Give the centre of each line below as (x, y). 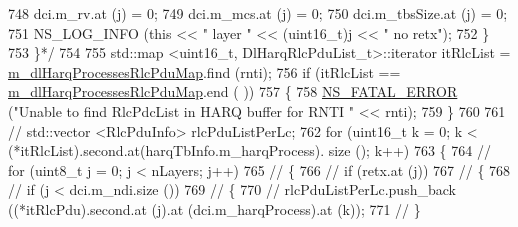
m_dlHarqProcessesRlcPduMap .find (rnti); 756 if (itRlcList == (204, 71)
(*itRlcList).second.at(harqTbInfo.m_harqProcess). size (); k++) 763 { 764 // (249, 150)
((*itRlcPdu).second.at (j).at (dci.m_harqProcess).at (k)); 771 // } (214, 208)
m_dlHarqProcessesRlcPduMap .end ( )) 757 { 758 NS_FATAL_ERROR (233, 91)
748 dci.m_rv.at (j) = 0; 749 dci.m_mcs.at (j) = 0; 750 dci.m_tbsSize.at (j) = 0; (258, 13)
